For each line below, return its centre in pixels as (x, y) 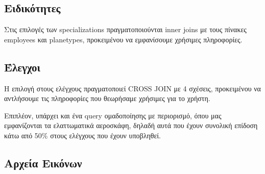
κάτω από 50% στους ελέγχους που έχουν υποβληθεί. (82, 135)
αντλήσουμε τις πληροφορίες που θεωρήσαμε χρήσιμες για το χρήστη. (107, 98)
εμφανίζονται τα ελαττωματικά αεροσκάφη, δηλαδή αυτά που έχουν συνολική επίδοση (131, 125)
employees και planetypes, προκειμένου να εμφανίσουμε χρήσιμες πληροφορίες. (123, 39)
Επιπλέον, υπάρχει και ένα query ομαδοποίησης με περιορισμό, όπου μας (113, 115)
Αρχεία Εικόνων (43, 163)
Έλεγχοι (22, 67)
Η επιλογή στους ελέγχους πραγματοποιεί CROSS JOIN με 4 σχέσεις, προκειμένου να (132, 88)
